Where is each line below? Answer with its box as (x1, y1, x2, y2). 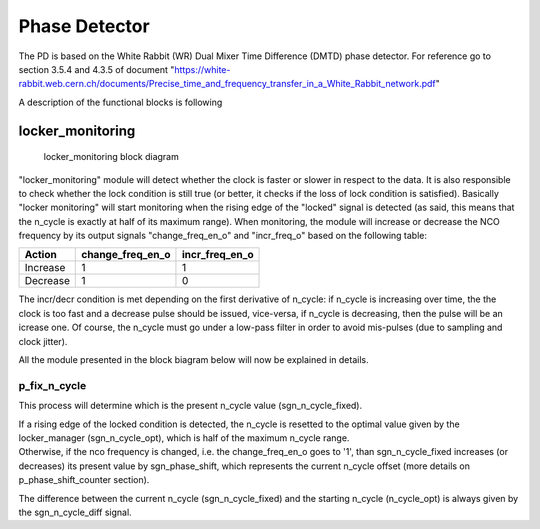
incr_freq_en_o (181, 248, 254, 262)
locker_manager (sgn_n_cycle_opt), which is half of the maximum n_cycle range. (18, 431, 350, 444)
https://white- (174, 63, 231, 75)
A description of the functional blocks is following (18, 96, 223, 108)
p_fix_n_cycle (18, 378, 87, 392)
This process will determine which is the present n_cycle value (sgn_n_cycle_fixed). (18, 400, 363, 412)
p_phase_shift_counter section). (18, 474, 150, 486)
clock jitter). (18, 335, 68, 347)
